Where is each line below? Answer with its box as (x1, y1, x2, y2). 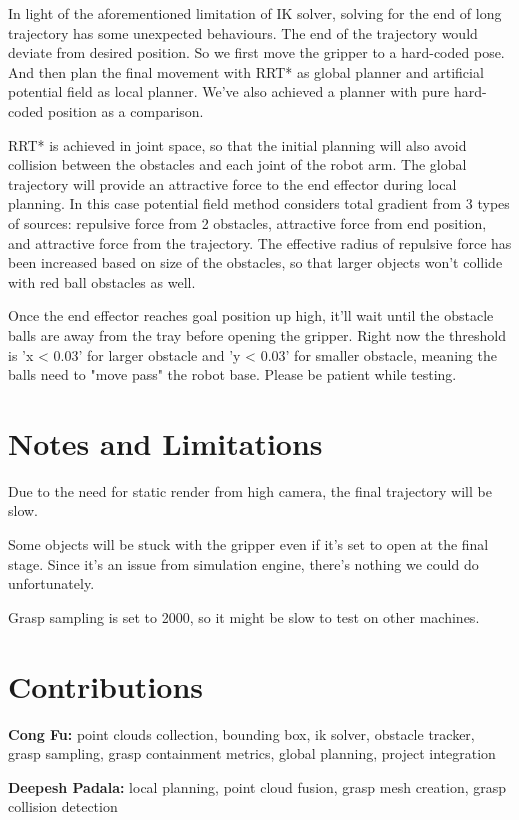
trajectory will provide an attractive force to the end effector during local (8, 173, 457, 194)
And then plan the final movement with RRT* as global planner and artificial (8, 61, 484, 82)
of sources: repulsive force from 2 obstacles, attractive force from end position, (8, 212, 487, 233)
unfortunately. (8, 573, 95, 594)
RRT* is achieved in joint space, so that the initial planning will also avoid (8, 134, 467, 155)
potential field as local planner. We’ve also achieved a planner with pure (8, 81, 450, 102)
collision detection (8, 796, 118, 817)
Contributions (8, 665, 204, 706)
